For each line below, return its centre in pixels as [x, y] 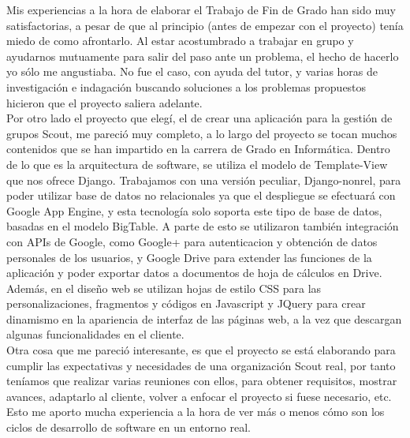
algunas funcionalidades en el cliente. [95, 334]
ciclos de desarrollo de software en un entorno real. [129, 427]
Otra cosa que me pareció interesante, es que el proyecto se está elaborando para [201, 350]
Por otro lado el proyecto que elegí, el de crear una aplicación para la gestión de [199, 118]
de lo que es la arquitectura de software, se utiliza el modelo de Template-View [197, 164]
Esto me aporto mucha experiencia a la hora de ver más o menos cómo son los [196, 412]
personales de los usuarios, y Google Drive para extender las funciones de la [189, 257]
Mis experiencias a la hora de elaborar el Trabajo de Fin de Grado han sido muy [201, 9]
